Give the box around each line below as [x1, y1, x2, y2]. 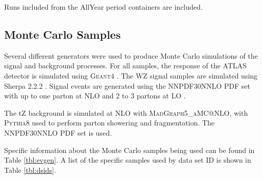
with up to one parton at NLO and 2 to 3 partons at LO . [4, 90, 186, 101]
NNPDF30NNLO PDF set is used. [4, 127, 112, 138]
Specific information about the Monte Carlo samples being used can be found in [4, 144, 255, 155]
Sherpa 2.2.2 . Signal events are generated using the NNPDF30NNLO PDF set [4, 80, 250, 91]
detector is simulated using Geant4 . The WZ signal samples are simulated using [4, 70, 258, 81]
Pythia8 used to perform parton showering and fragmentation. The [4, 117, 215, 128]
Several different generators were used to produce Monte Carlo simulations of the [4, 50, 258, 61]
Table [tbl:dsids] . [4, 164, 56, 175]
